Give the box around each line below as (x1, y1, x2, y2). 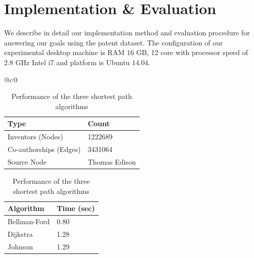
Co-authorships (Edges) (8, 143, 81, 154)
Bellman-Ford (8, 216, 50, 226)
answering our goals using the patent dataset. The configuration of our (4, 37, 223, 47)
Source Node (8, 156, 47, 167)
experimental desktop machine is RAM (4, 47, 124, 58)
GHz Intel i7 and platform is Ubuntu (15, 57, 130, 67)
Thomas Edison (88, 156, 136, 167)
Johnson (8, 241, 33, 251)
